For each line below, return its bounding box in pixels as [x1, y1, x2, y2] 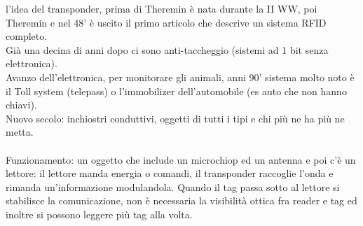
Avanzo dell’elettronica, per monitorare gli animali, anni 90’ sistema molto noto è [6, 69, 355, 84]
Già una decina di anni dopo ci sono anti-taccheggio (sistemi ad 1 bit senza [6, 42, 329, 57]
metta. [6, 125, 34, 139]
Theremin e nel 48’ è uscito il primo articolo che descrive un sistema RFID [6, 15, 327, 29]
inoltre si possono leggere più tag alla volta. [6, 206, 193, 221]
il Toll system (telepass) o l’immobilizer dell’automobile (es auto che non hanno [6, 83, 347, 98]
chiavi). [6, 97, 37, 112]
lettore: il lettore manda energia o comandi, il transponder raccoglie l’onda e [6, 166, 334, 181]
